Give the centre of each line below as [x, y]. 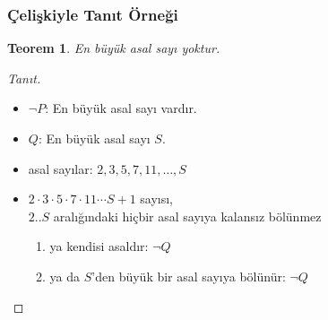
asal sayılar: [60, 168]
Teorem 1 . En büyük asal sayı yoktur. [114, 48]
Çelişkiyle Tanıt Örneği [93, 14]
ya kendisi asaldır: [99, 246]
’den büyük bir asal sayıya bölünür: [189, 276]
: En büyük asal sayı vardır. [121, 108]
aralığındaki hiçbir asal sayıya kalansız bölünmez [187, 216]
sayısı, [157, 199]
